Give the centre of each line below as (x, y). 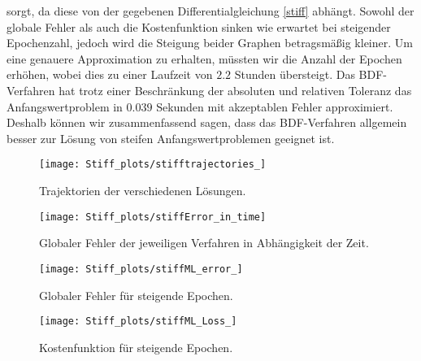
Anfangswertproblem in (65, 106)
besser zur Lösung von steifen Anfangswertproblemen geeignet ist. (171, 138)
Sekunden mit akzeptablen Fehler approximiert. (275, 106)
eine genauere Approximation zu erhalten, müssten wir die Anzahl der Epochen (204, 58)
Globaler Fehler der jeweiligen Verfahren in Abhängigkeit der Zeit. (204, 243)
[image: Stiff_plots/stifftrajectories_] (153, 165)
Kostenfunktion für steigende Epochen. (136, 347)
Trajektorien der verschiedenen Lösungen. (143, 190)
